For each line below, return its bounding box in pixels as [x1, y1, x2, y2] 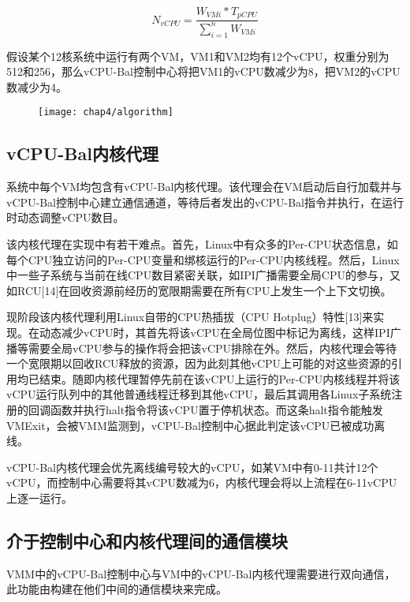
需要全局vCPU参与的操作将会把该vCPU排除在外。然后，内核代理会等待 [28, 339, 397, 356]
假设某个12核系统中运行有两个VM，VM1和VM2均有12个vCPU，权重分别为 [6, 47, 389, 64]
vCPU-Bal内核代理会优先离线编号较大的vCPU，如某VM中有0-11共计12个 [6, 458, 378, 475]
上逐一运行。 [6, 489, 73, 506]
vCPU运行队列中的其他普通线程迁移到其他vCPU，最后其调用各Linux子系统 [6, 386, 392, 402]
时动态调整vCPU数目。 [6, 209, 125, 226]
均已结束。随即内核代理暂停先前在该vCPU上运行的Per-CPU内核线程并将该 [17, 370, 401, 387]
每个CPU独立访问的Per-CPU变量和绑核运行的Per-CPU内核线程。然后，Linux [6, 251, 400, 267]
